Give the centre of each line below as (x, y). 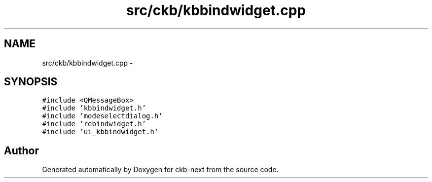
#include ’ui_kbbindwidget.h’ (100, 132)
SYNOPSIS (31, 82)
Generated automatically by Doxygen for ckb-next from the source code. (160, 170)
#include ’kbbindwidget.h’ (94, 108)
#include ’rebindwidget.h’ (94, 124)
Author (21, 150)
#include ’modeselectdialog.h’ (102, 116)
